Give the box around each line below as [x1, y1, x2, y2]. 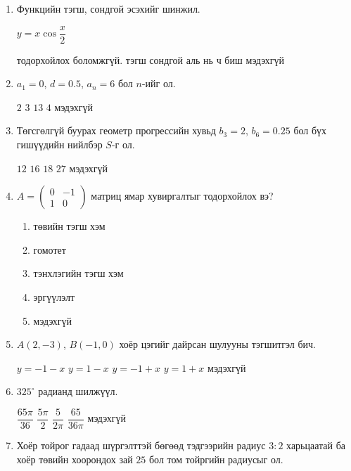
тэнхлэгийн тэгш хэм [33, 266, 124, 280]
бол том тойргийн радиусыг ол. [148, 451, 283, 466]
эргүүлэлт [33, 290, 75, 304]
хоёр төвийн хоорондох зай [16, 451, 133, 466]
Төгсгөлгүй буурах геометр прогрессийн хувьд [16, 123, 216, 138]
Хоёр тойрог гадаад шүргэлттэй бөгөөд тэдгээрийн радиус [16, 438, 266, 453]
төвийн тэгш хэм [33, 219, 106, 233]
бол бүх [293, 123, 327, 138]
